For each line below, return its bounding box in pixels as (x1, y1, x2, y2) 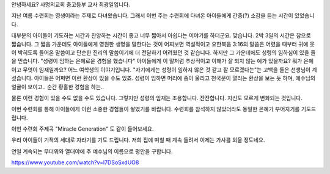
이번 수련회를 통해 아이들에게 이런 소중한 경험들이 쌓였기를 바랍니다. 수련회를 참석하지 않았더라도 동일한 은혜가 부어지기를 (11, 106, 300, 113)
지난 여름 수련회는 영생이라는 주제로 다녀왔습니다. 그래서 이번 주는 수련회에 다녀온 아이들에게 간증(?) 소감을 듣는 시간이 (11, 12, 293, 20)
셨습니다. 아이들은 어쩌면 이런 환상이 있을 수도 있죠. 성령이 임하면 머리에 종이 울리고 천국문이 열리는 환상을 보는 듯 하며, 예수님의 (11, 74, 316, 82)
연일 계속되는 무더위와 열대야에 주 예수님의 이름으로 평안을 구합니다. (11, 147, 173, 155)
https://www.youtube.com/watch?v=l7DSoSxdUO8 (11, 159, 139, 166)
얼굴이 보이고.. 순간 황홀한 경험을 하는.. (11, 83, 104, 90)
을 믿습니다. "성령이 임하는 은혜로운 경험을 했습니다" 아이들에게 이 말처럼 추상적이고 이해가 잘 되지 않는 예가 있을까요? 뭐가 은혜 (11, 57, 314, 65)
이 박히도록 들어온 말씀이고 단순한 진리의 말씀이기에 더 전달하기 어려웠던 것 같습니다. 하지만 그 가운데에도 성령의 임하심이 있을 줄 (11, 49, 316, 56)
